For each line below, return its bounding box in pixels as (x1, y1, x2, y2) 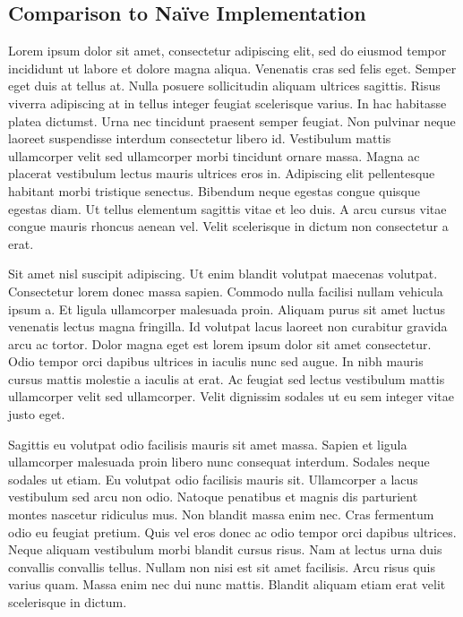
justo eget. (8, 405, 65, 424)
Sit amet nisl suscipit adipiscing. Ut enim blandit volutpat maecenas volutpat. (8, 264, 438, 283)
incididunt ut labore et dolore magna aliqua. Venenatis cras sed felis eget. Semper (8, 58, 457, 77)
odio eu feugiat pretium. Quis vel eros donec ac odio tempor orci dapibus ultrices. (8, 522, 457, 541)
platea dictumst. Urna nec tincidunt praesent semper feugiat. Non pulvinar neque (8, 111, 456, 130)
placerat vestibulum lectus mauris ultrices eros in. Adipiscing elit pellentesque (8, 164, 435, 183)
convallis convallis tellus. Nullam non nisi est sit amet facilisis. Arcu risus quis (8, 557, 435, 576)
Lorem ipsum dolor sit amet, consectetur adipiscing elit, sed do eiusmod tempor (8, 41, 447, 60)
